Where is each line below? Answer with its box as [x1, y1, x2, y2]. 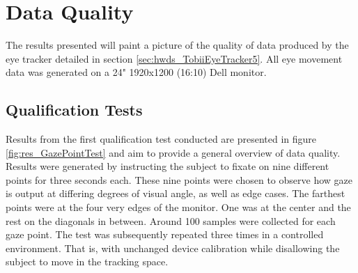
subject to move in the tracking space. [6, 254, 169, 269]
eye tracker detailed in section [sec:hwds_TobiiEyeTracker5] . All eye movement [6, 51, 343, 65]
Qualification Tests [6, 99, 143, 120]
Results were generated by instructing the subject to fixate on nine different [6, 159, 329, 173]
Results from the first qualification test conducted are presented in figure [6, 132, 317, 146]
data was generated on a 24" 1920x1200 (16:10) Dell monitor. [6, 65, 267, 79]
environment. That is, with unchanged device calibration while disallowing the [6, 240, 340, 255]
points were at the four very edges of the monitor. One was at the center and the [6, 200, 351, 214]
